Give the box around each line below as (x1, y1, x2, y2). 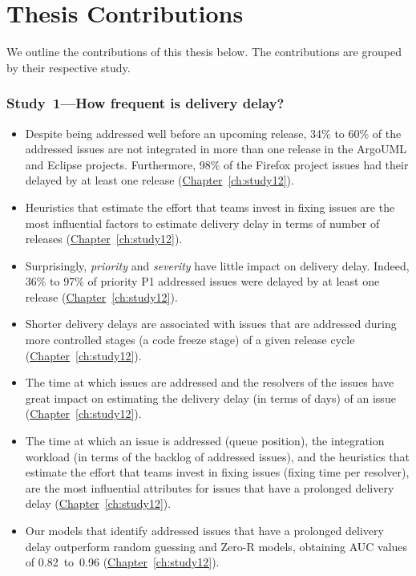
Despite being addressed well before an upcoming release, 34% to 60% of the (25, 124, 402, 141)
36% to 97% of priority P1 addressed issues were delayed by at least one (25, 273, 380, 290)
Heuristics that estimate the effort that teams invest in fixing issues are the (25, 198, 395, 215)
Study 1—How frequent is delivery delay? (6, 93, 285, 113)
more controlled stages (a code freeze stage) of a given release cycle (25, 331, 355, 348)
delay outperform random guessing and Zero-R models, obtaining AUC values (25, 537, 408, 554)
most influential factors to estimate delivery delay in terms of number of (25, 214, 380, 231)
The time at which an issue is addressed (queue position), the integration (25, 432, 385, 449)
